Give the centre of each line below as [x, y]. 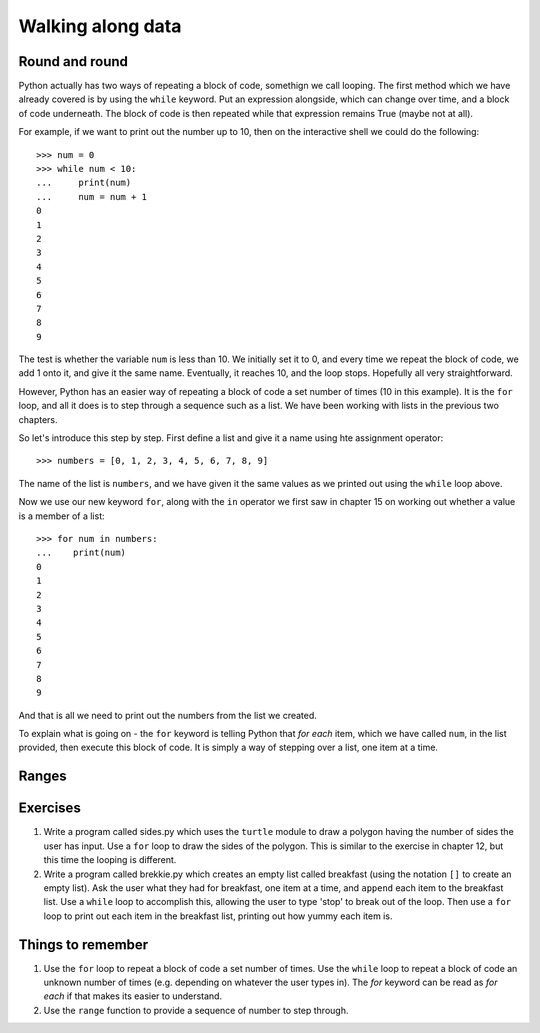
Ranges [42, 776]
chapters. [38, 419]
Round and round [73, 61]
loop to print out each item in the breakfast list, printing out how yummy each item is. [218, 916]
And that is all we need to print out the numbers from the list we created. [167, 715]
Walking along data [100, 26]
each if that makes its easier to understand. [133, 996]
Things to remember [83, 944]
